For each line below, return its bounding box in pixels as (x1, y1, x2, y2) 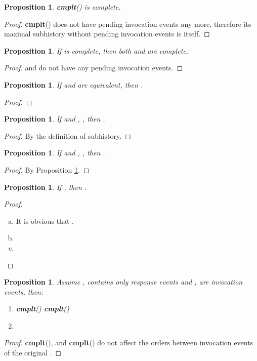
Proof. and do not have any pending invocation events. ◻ (4, 62, 183, 73)
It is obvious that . (16, 215, 74, 226)
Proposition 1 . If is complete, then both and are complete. (4, 45, 189, 56)
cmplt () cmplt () (16, 303, 69, 314)
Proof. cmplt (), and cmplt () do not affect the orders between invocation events (4, 337, 253, 348)
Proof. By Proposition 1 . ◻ (4, 164, 90, 175)
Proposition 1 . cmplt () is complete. (4, 2, 121, 12)
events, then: (4, 286, 44, 297)
